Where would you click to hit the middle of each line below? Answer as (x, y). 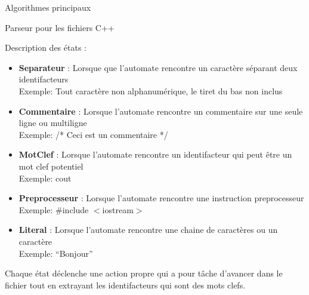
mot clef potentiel (51, 166)
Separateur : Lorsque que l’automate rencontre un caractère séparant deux (158, 67)
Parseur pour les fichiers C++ (60, 27)
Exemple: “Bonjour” (56, 253)
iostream (118, 209)
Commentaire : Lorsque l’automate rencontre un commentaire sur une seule (161, 111)
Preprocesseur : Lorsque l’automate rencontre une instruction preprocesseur (161, 198)
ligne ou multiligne (53, 123)
